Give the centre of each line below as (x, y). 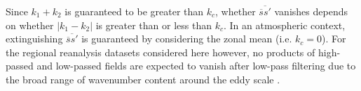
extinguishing (34, 39)
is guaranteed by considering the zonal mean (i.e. (187, 39)
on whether (30, 25)
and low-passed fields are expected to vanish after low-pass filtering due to (196, 66)
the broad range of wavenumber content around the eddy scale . (143, 79)
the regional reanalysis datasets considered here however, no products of (161, 52)
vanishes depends (311, 11)
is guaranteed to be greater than (134, 11)
